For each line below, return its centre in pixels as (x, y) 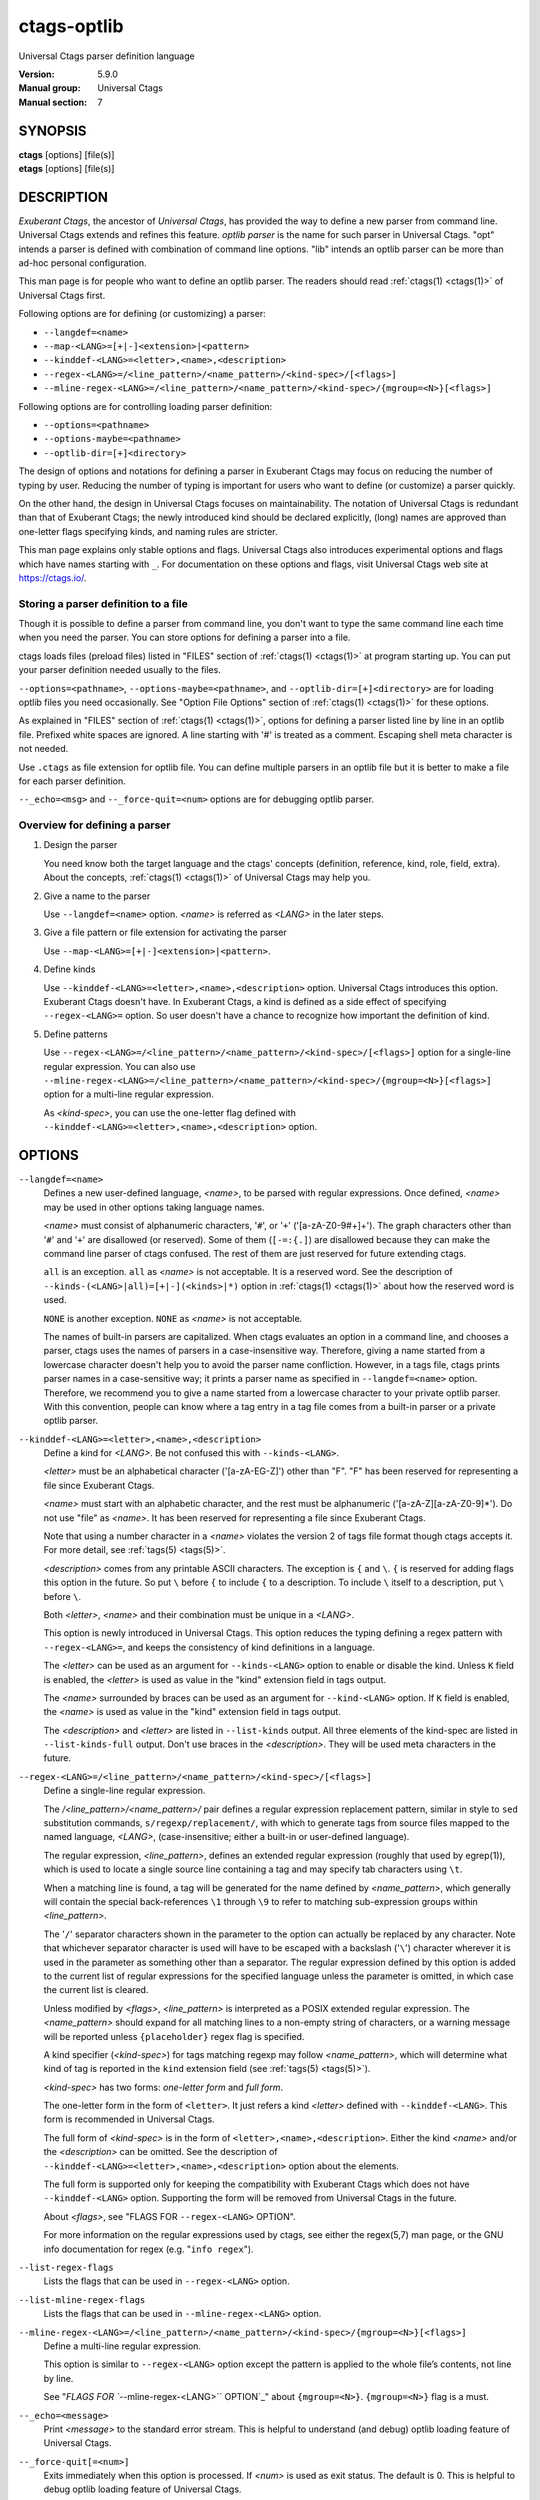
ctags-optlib (71, 26)
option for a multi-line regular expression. (129, 1094)
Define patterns (76, 1034)
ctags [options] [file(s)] (66, 154)
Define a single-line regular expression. (124, 1791)
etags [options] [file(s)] (66, 169)
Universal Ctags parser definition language (106, 56)
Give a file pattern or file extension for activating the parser (165, 932)
